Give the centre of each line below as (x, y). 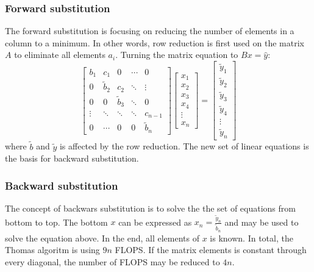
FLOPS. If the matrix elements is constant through (211, 250)
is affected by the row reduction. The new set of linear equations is (184, 146)
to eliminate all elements (60, 55)
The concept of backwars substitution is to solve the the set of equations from (150, 208)
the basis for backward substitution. (72, 158)
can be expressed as (155, 222)
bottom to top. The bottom (56, 222)
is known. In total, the (252, 238)
